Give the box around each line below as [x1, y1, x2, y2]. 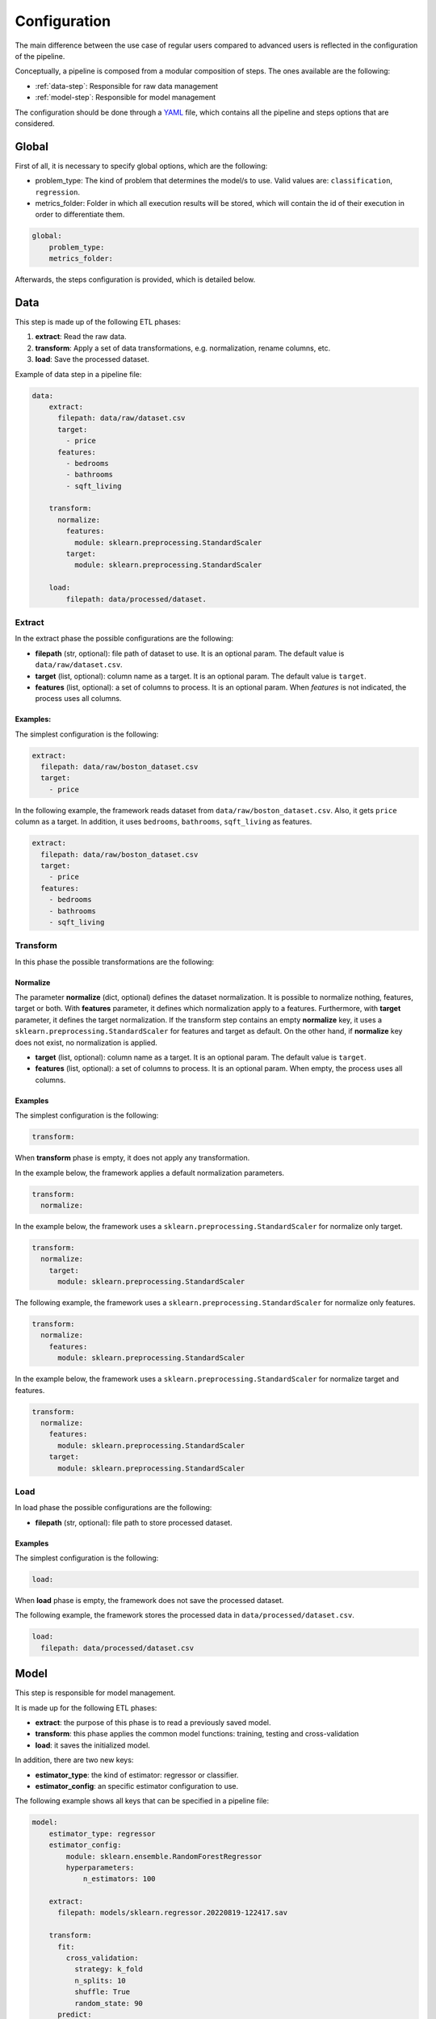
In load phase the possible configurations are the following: [15, 1503, 212, 1513]
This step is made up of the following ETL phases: [15, 317, 182, 327]
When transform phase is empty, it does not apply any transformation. [15, 1153, 250, 1163]
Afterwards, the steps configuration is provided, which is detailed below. [15, 275, 256, 284]
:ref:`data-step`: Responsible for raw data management [35, 81, 218, 90]
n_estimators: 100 [82, 1874, 157, 1883]
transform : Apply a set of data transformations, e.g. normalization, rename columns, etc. [35, 343, 331, 353]
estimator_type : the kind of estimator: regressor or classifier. [35, 1769, 239, 1780]
